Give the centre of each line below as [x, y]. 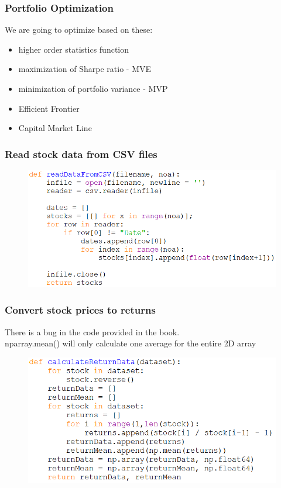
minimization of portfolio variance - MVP [93, 88]
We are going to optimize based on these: [79, 30]
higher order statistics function [73, 49]
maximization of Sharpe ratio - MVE [85, 69]
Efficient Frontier [49, 108]
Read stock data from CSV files [81, 154]
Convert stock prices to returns [80, 310]
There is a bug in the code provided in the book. [92, 331]
